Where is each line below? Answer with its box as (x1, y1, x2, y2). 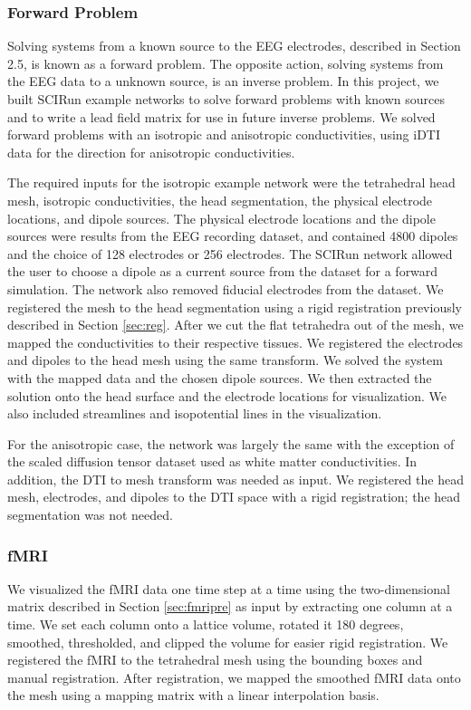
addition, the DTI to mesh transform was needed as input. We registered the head (7, 469, 464, 488)
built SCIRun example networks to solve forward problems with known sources (7, 90, 445, 108)
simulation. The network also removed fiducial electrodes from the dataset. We (7, 279, 444, 298)
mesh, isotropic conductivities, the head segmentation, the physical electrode (7, 190, 433, 209)
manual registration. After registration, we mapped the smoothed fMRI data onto (7, 667, 461, 686)
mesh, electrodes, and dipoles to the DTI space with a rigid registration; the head (7, 487, 461, 506)
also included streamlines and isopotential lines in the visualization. (7, 404, 382, 423)
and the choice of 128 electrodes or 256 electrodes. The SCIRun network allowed (7, 244, 453, 263)
